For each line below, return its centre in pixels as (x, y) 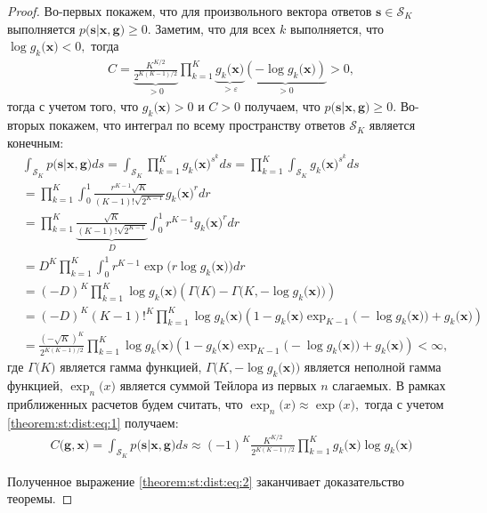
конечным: (36, 142)
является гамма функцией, (131, 367)
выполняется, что (337, 28)
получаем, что (282, 106)
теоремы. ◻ (40, 498)
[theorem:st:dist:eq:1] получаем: (93, 422)
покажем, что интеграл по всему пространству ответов (197, 125)
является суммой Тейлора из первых (218, 385)
